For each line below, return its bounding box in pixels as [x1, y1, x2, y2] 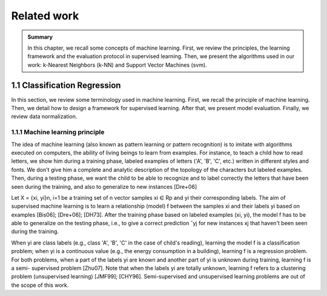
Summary [27, 33, 53, 41]
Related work [11, 9, 79, 22]
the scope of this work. [11, 281, 69, 289]
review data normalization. [11, 113, 78, 120]
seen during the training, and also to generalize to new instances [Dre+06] [11, 183, 197, 190]
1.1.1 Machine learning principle [11, 128, 105, 136]
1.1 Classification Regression [11, 80, 121, 90]
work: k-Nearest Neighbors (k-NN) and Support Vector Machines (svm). [27, 61, 207, 68]
